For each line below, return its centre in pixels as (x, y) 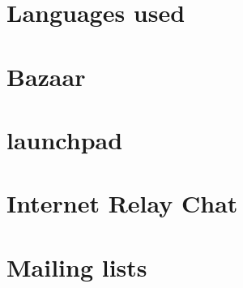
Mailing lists (77, 267)
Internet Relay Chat (122, 203)
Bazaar (46, 76)
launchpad (65, 139)
